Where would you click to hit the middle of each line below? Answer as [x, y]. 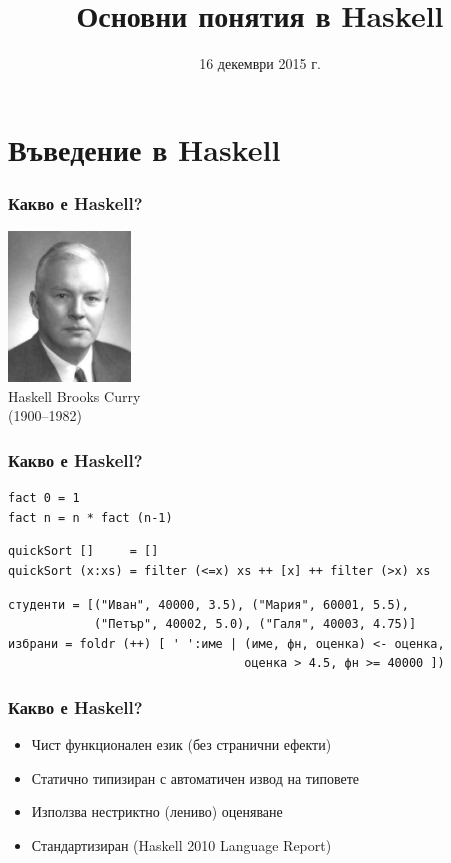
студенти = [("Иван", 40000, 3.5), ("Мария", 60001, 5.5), [208, 604]
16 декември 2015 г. [260, 63]
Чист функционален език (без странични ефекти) [181, 744]
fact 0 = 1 [44, 498]
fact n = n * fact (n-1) [90, 517]
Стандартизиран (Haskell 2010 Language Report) [181, 845]
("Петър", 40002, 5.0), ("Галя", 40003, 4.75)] [255, 624]
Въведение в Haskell [144, 148]
